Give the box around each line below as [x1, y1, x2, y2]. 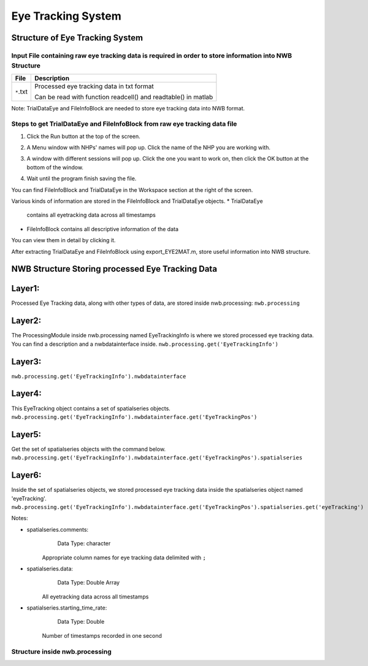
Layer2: [11, 316, 42, 326]
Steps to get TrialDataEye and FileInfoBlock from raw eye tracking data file [11, 120, 237, 128]
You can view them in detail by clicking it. [11, 237, 116, 244]
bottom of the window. [26, 163, 84, 171]
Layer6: [11, 470, 42, 481]
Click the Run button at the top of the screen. [26, 132, 140, 140]
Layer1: [11, 283, 40, 294]
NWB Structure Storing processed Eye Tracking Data [11, 264, 218, 274]
